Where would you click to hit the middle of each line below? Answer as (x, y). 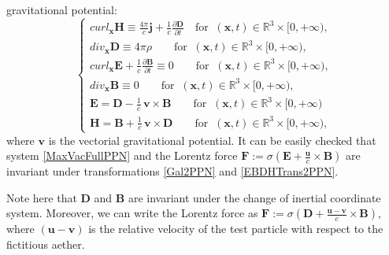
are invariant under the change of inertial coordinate (254, 197)
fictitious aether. (46, 244)
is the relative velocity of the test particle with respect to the (236, 229)
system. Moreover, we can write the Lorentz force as (132, 213)
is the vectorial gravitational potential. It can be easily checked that (212, 140)
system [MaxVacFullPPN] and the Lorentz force (122, 155)
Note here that (42, 197)
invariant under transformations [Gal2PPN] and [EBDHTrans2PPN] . (172, 171)
